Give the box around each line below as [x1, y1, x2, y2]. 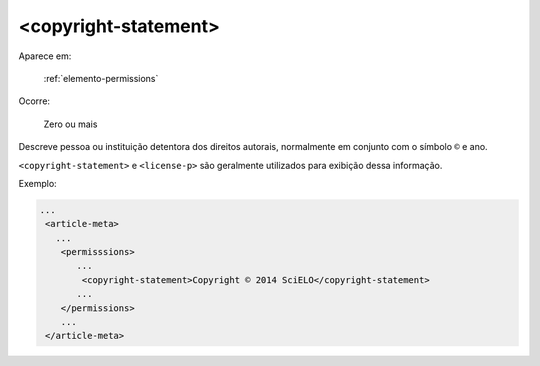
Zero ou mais [43, 118, 98, 130]
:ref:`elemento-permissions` [43, 72, 159, 84]
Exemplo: [18, 177, 57, 189]
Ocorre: [18, 95, 50, 107]
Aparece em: [18, 50, 72, 62]
